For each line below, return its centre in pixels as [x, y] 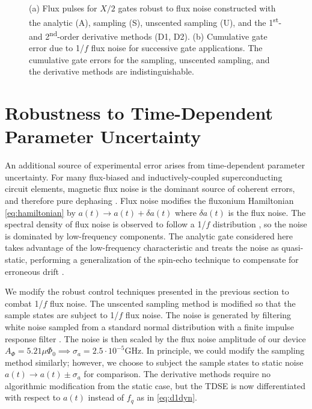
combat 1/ [24, 303]
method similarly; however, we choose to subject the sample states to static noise [154, 362]
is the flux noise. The [267, 212]
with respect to [33, 397]
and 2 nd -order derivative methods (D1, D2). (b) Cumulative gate [148, 35]
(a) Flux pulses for [63, 8]
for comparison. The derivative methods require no [177, 374]
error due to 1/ [57, 48]
